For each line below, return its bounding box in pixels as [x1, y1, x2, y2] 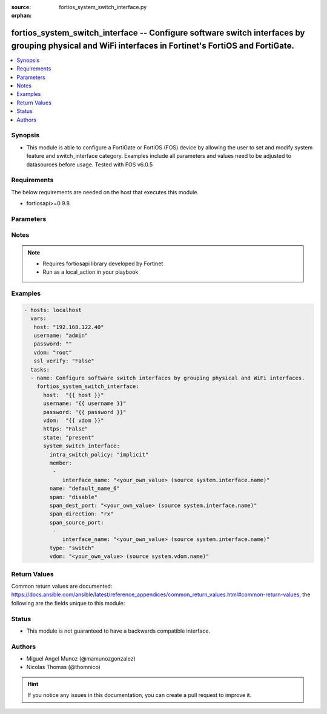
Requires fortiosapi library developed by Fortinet [42, 260, 163, 267]
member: [49, 459, 73, 466]
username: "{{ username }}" [43, 400, 127, 407]
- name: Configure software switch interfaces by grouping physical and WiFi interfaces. [30, 375, 305, 382]
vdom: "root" [33, 349, 73, 356]
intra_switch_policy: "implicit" [49, 451, 149, 458]
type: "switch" [49, 544, 95, 551]
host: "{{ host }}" [43, 392, 104, 398]
